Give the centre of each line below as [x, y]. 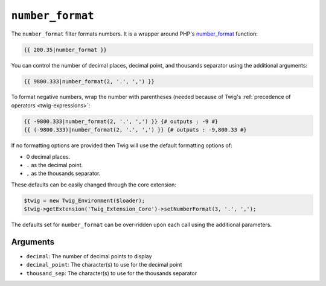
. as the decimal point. [55, 165]
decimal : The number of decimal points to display [89, 256]
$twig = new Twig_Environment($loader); [84, 200]
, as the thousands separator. [63, 173]
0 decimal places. [48, 156]
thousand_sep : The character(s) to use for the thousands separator [112, 273]
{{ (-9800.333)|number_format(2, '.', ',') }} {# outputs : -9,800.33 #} [135, 130]
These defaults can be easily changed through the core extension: [94, 185]
